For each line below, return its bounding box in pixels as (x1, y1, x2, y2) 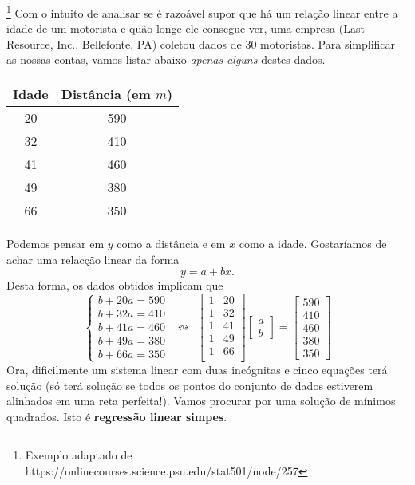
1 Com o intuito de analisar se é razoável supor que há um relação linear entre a (6, 2, 398, 21)
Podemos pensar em (6, 235, 105, 252)
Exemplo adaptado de (25, 447, 132, 463)
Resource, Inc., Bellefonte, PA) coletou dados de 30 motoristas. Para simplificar (6, 35, 396, 52)
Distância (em (61, 85, 151, 104)
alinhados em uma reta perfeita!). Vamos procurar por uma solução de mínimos (6, 392, 396, 409)
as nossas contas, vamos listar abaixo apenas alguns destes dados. (6, 51, 326, 68)
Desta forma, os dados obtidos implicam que (6, 277, 223, 294)
